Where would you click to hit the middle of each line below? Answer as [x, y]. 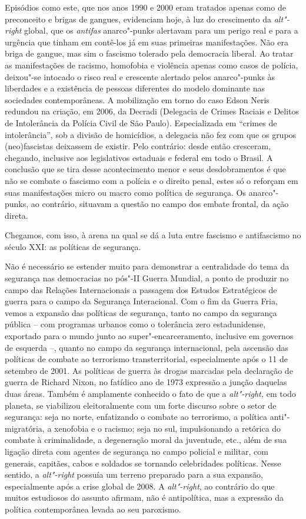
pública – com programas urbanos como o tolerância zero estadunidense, [135, 324]
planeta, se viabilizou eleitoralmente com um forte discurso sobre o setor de [141, 405]
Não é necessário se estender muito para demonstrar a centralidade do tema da [147, 266]
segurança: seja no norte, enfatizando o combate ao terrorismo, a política [136, 417]
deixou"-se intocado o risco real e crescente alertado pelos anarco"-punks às [140, 76]
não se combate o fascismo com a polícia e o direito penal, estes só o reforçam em [152, 180]
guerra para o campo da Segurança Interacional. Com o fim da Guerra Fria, [141, 301]
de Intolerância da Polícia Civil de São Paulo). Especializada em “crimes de [141, 122]
